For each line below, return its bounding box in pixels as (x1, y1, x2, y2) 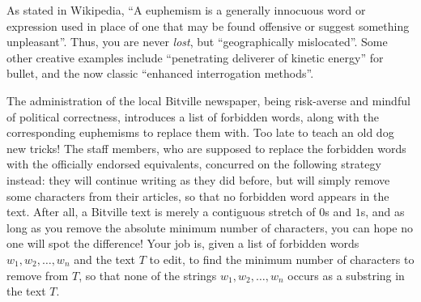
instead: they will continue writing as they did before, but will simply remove (6, 171, 390, 188)
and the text (74, 250, 136, 267)
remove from (6, 266, 69, 283)
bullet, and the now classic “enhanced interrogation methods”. (6, 65, 314, 82)
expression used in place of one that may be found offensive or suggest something (6, 17, 410, 34)
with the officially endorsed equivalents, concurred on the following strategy (6, 155, 381, 172)
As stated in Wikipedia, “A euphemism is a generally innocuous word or (6, 2, 366, 18)
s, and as (360, 203, 405, 220)
